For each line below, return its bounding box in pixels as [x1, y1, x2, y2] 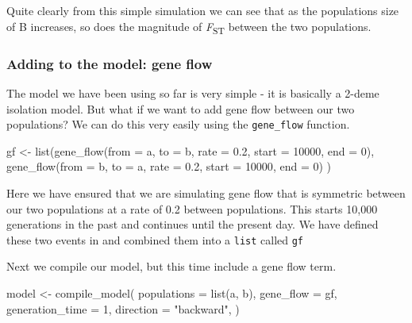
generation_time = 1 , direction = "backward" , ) [6, 300, 240, 317]
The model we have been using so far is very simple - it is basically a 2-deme [6, 84, 379, 101]
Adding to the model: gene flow [6, 53, 213, 73]
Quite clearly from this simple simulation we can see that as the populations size [6, 2, 399, 18]
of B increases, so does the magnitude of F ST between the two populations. [6, 17, 372, 37]
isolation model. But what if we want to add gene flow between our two [6, 100, 355, 117]
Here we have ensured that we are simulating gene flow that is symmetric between [6, 184, 406, 201]
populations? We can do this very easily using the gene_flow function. [6, 116, 350, 133]
